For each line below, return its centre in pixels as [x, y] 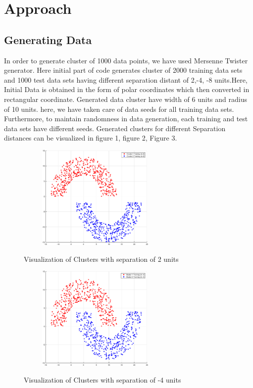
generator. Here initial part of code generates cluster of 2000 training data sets [123, 70]
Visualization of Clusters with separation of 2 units [101, 259]
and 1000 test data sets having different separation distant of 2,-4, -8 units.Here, [126, 79]
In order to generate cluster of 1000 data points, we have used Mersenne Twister [126, 60]
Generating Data [48, 39]
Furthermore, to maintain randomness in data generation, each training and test [126, 119]
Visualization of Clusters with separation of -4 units [102, 379]
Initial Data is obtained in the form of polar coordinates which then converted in [127, 89]
